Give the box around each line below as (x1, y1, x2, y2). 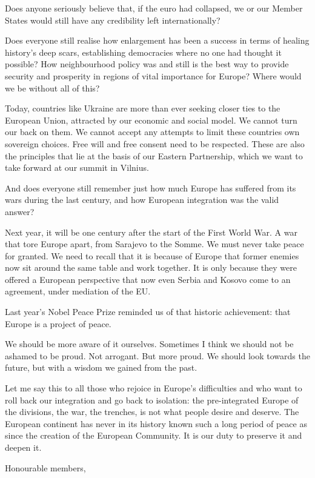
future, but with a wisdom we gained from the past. (5, 361, 197, 374)
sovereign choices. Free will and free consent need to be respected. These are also (5, 137, 305, 150)
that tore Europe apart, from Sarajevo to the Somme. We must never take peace (5, 237, 304, 250)
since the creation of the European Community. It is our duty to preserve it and (5, 429, 302, 442)
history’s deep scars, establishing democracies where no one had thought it (5, 45, 282, 58)
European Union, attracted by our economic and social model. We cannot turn (5, 113, 297, 126)
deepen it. (5, 441, 42, 453)
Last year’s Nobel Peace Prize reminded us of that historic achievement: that (5, 305, 291, 318)
